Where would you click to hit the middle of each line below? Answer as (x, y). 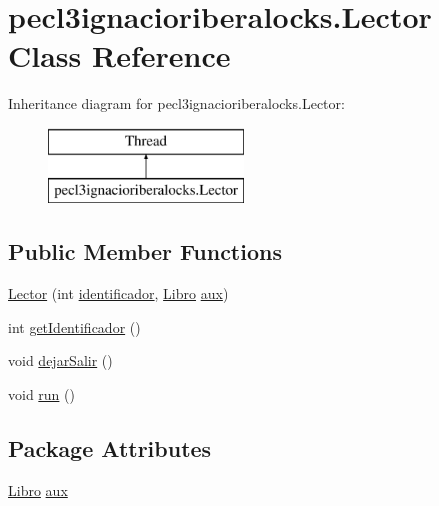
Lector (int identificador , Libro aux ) (118, 293)
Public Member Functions (145, 251)
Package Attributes (110, 448)
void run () (41, 394)
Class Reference (119, 55)
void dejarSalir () (60, 360)
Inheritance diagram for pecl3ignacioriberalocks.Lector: (176, 103)
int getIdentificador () (74, 326)
